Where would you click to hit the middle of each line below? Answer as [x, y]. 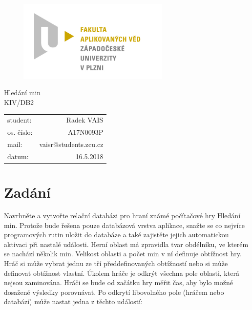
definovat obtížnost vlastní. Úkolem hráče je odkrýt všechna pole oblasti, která [122, 273]
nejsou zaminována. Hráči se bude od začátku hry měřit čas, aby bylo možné [118, 282]
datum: [18, 156]
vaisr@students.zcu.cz [71, 144]
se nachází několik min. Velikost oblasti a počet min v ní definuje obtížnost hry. [123, 254]
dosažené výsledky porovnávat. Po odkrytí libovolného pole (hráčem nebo [114, 292]
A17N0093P [85, 132]
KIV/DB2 [19, 102]
